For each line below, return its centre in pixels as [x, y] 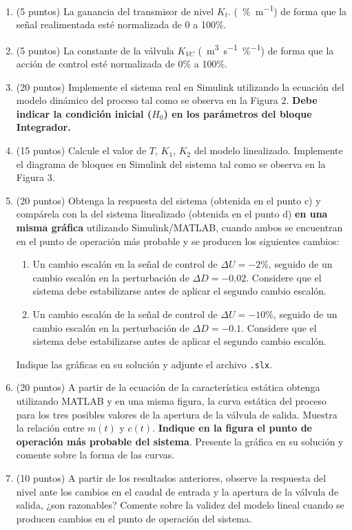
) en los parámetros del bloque [238, 113]
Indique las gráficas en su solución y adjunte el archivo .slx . [144, 364]
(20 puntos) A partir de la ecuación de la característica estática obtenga [168, 387]
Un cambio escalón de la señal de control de [125, 314]
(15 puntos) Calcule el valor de [81, 150]
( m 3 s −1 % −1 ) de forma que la [266, 49]
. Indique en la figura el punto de [232, 428]
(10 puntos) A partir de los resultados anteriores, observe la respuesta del [171, 478]
